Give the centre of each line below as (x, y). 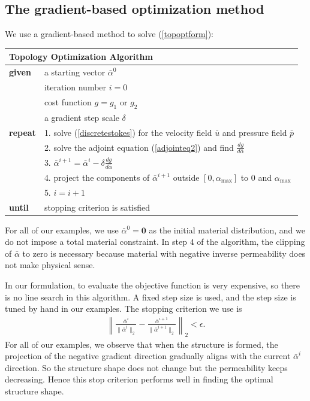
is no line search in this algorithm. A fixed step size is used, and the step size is (151, 297)
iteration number (75, 86)
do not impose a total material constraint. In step (96, 241)
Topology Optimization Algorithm (81, 57)
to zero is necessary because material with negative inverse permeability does (164, 253)
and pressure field (255, 132)
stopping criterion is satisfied (97, 207)
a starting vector (75, 72)
